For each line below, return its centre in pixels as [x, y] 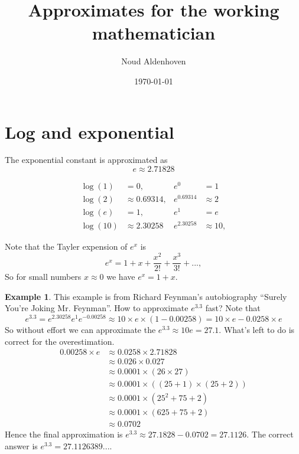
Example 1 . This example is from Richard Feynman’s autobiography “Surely [146, 296]
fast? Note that [233, 308]
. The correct [270, 434]
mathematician [154, 33]
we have [121, 277]
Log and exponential [90, 131]
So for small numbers [43, 277]
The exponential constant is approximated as [86, 160]
